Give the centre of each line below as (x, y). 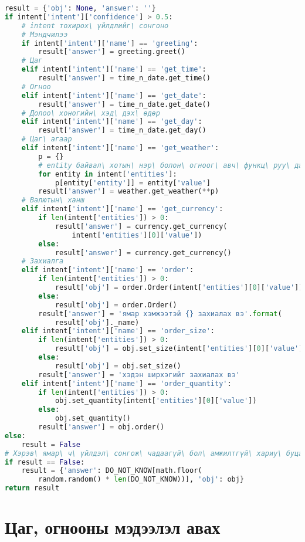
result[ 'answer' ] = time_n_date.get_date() (124, 104)
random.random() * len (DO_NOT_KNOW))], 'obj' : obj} (141, 480)
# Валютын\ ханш (53, 200)
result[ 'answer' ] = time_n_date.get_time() (124, 78)
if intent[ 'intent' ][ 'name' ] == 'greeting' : (110, 43)
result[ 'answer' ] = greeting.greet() (112, 52)
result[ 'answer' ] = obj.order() (101, 427)
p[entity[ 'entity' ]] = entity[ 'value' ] (133, 183)
